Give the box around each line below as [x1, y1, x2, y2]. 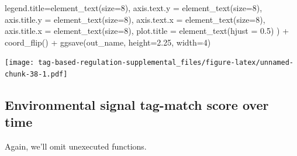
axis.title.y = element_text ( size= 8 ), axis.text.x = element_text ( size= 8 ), [5, 13, 265, 25]
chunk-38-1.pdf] [5, 70, 68, 79]
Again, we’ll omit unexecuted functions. [5, 140, 147, 152]
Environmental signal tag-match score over [5, 96, 269, 114]
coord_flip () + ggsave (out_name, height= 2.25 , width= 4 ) [5, 36, 211, 48]
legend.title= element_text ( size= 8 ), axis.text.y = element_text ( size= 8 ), [5, 2, 263, 13]
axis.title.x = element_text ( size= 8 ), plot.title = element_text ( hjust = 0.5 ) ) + [5, 25, 289, 37]
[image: [5, 58, 34, 67]
